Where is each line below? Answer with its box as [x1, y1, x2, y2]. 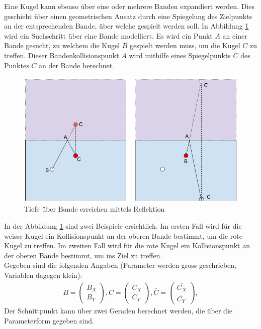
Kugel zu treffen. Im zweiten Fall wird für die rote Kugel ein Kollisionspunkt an [4, 240, 250, 251]
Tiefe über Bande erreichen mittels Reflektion [24, 204, 165, 214]
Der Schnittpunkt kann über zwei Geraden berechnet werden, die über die [4, 305, 233, 316]
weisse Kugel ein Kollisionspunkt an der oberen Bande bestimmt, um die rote [4, 230, 242, 241]
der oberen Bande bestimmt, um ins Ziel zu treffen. [4, 250, 162, 260]
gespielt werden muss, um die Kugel [130, 40, 240, 51]
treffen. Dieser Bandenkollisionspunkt [4, 50, 119, 60]
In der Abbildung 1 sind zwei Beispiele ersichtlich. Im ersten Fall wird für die [4, 220, 242, 231]
